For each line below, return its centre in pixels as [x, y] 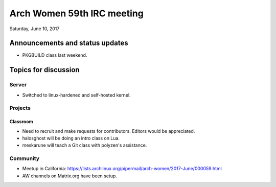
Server [18, 85]
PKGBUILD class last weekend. [55, 55]
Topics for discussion [44, 70]
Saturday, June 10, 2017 [34, 29]
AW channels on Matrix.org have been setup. [70, 176]
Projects [20, 108]
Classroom [21, 122]
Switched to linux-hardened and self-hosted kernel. [76, 95]
